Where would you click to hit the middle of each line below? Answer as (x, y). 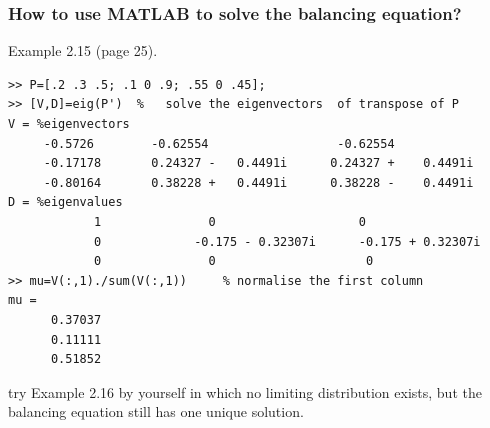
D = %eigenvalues (65, 202)
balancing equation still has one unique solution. (156, 411)
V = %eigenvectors (69, 124)
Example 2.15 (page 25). (83, 50)
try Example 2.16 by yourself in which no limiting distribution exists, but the (245, 391)
